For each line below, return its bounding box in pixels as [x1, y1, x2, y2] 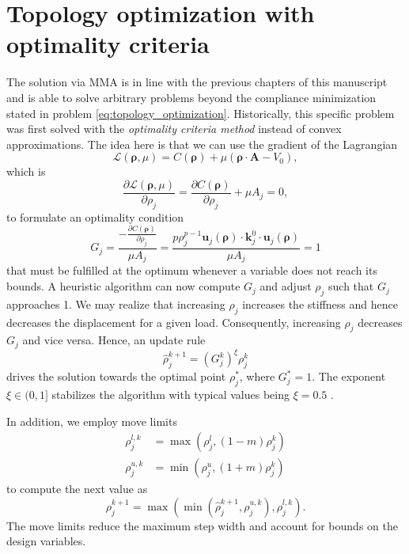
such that [328, 278, 374, 294]
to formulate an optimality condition [6, 208, 184, 225]
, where [239, 368, 275, 385]
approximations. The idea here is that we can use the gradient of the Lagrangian [6, 135, 398, 152]
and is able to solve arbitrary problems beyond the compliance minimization [6, 89, 377, 105]
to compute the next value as [6, 480, 148, 497]
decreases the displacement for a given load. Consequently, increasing [6, 313, 341, 330]
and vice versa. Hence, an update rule [22, 332, 206, 348]
